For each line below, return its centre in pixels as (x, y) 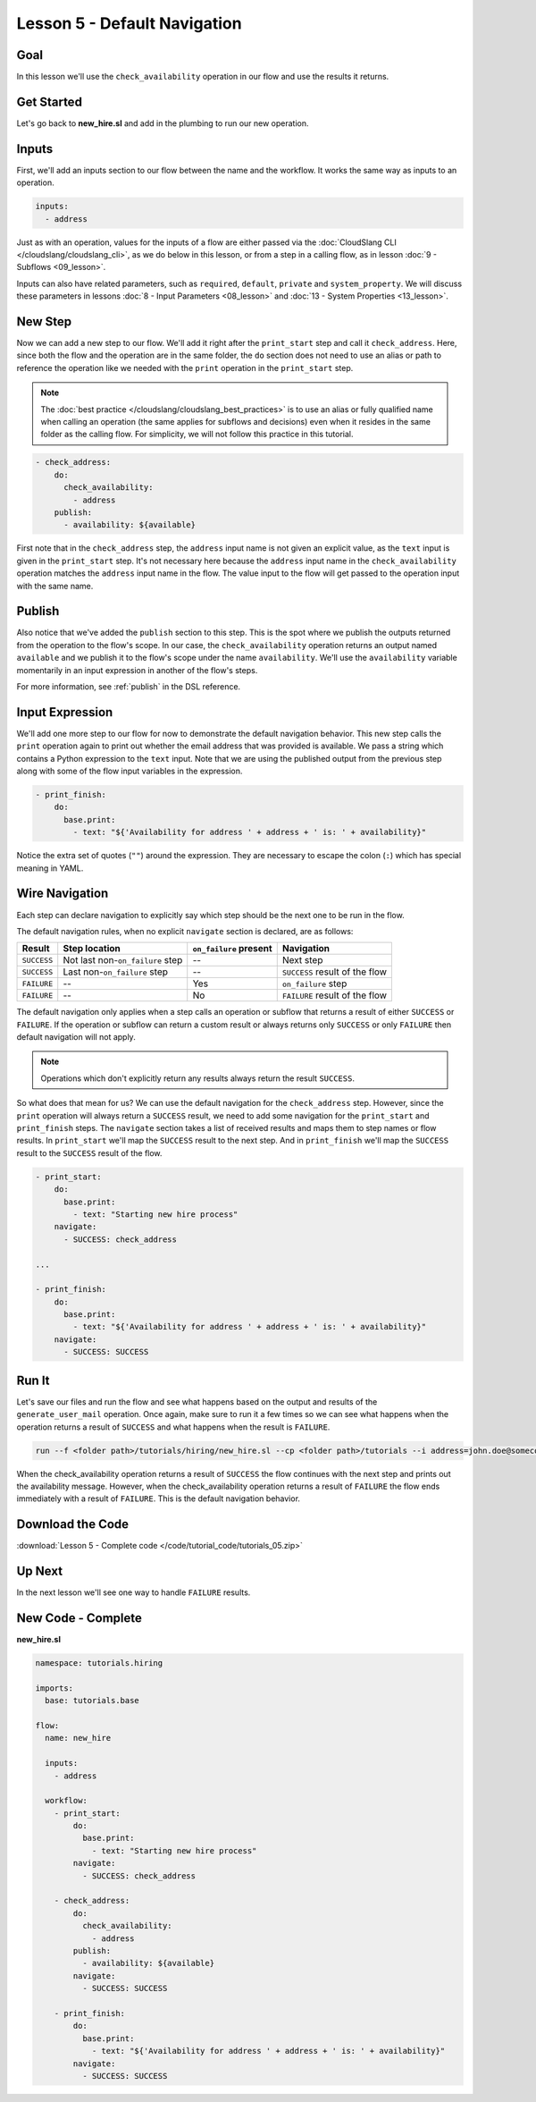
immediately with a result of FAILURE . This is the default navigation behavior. (159, 1498)
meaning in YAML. (50, 868)
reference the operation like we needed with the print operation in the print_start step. (185, 367)
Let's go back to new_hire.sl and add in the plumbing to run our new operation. (163, 123)
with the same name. (55, 586)
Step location (92, 949)
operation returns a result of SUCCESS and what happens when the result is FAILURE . (173, 1427)
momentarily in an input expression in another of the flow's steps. (137, 670)
